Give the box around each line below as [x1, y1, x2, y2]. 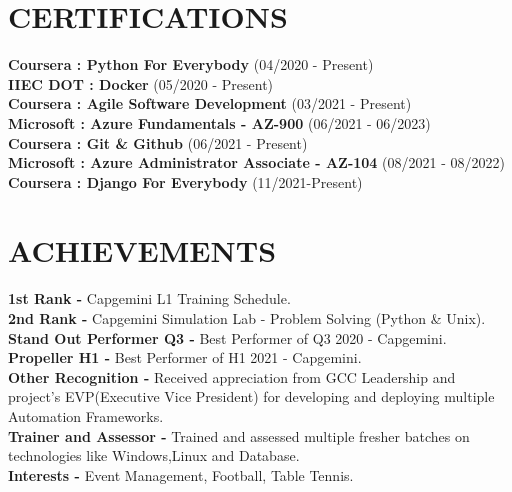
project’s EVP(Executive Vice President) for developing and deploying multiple [8, 386, 495, 407]
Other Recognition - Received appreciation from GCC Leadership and [8, 366, 456, 387]
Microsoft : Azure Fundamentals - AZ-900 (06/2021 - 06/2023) [8, 112, 431, 133]
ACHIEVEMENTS [8, 230, 277, 271]
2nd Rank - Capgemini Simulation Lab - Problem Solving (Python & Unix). [8, 308, 486, 328]
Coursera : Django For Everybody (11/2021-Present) [8, 171, 363, 192]
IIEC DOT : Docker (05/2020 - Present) [8, 73, 274, 94]
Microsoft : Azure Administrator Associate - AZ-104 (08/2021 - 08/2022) [8, 152, 505, 173]
